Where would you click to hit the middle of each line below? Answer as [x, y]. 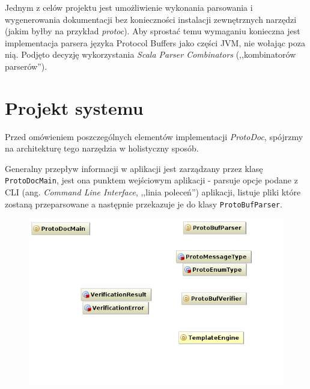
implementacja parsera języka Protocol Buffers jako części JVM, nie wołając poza [155, 42]
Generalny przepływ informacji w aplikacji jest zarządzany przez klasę [134, 168]
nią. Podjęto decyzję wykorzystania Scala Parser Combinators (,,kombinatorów [150, 54]
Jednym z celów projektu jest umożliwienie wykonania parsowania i [129, 7]
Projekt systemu [74, 107]
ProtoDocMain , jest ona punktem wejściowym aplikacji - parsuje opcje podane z [151, 180]
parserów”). [26, 66]
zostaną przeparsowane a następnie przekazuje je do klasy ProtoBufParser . [144, 204]
